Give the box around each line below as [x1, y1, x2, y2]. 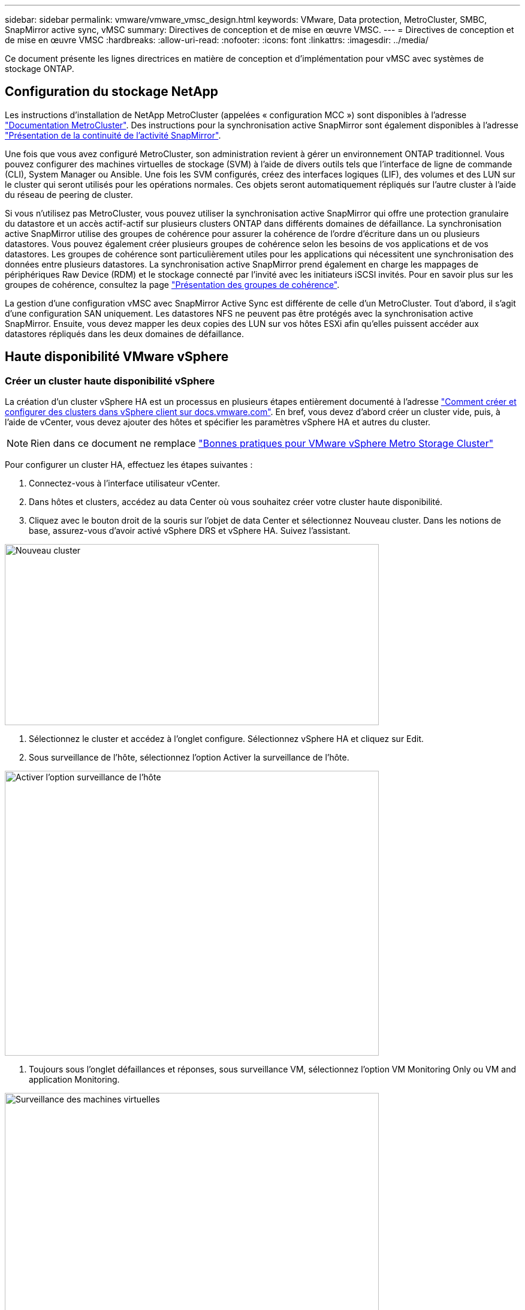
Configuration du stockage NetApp [5, 84, 219, 100]
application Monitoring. [29, 1074, 120, 1085]
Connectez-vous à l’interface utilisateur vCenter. [29, 478, 220, 489]
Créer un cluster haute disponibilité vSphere [5, 374, 215, 387]
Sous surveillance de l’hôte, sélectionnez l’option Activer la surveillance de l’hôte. [29, 752, 349, 763]
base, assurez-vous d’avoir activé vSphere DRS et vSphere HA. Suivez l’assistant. [29, 525, 351, 536]
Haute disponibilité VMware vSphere [5, 349, 229, 365]
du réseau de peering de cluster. [5, 189, 133, 200]
